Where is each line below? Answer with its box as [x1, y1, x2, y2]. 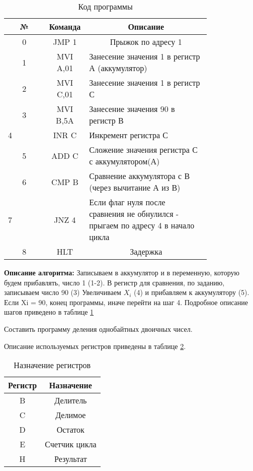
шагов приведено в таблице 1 [4, 307, 94, 317]
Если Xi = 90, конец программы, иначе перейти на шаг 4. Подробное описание [4, 297, 248, 307]
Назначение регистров [14, 359, 91, 371]
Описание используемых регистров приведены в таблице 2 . [4, 340, 186, 351]
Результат [54, 453, 87, 465]
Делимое [55, 409, 86, 421]
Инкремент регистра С [89, 129, 168, 141]
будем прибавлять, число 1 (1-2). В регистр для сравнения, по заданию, [4, 277, 225, 287]
